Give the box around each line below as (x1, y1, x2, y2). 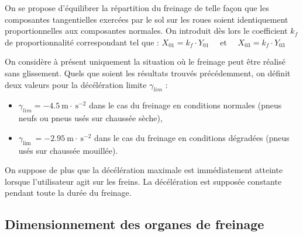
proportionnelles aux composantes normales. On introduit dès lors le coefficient (5, 24, 288, 37)
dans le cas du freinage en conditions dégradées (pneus (94, 131, 290, 143)
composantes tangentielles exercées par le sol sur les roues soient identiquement (5, 13, 288, 25)
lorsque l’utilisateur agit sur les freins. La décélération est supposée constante (5, 175, 282, 187)
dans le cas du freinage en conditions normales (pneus (89, 99, 282, 111)
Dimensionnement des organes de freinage (5, 215, 264, 233)
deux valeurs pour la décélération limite (5, 78, 147, 90)
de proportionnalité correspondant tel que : (5, 36, 159, 48)
